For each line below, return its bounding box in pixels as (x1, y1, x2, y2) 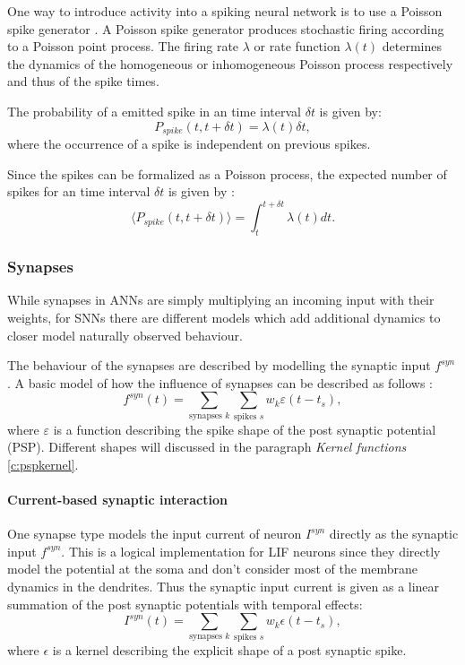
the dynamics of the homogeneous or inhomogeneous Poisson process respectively (7, 54, 453, 73)
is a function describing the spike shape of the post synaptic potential (53, 419, 436, 438)
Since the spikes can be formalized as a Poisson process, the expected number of (7, 164, 447, 183)
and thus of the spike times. (7, 72, 159, 91)
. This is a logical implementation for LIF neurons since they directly (61, 541, 441, 560)
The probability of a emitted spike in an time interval (7, 101, 301, 120)
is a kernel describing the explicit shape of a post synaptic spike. (52, 641, 407, 660)
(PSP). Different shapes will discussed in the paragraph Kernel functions (7, 437, 407, 456)
